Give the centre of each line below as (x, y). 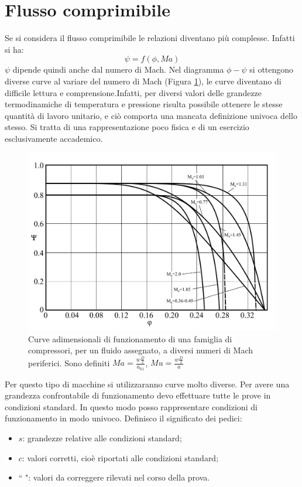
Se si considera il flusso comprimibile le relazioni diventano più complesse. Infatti (150, 38)
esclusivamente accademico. (54, 138)
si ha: (14, 49)
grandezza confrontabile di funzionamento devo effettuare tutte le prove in (138, 395)
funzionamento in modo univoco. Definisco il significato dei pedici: (123, 418)
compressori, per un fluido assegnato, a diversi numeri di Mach (141, 350)
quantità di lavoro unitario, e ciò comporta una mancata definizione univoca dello (151, 115)
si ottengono (272, 69)
